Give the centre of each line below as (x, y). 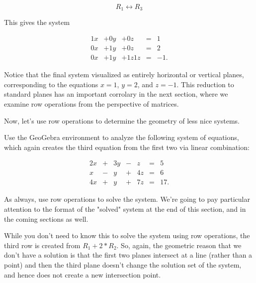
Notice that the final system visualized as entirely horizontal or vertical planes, (124, 74)
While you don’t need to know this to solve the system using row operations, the (127, 235)
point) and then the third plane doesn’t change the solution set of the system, (123, 264)
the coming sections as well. (46, 218)
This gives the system (37, 22)
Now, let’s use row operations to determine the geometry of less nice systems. (122, 120)
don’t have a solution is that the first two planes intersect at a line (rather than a (128, 255)
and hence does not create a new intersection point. (83, 274)
